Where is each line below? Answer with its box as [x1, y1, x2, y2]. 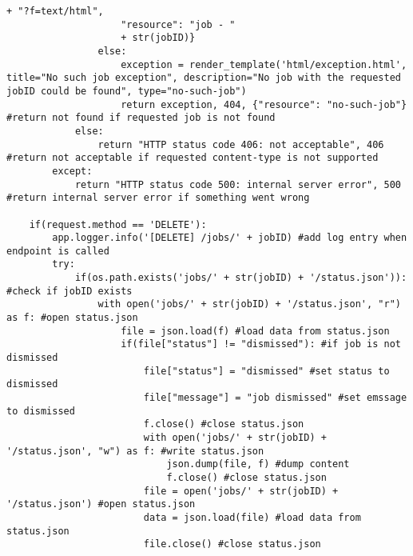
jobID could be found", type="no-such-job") [6, 85, 247, 97]
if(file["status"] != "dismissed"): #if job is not [121, 338, 401, 350]
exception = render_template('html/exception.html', [121, 58, 407, 70]
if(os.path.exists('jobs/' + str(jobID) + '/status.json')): [74, 272, 407, 284]
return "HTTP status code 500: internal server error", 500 [74, 178, 401, 190]
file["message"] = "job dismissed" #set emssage [143, 392, 407, 404]
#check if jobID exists [6, 285, 133, 297]
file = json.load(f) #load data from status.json [121, 325, 390, 337]
